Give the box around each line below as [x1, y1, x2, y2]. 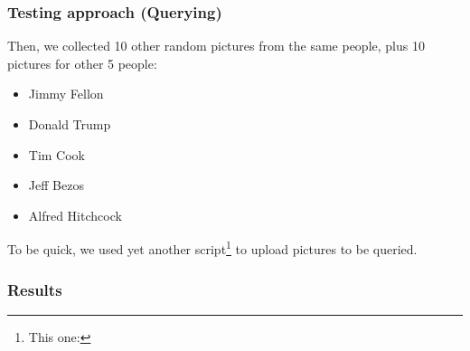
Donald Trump [28, 115, 111, 133]
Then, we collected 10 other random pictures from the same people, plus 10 [7, 36, 425, 55]
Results [7, 278, 62, 300]
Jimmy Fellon [28, 84, 104, 103]
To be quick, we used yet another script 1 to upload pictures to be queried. [7, 237, 418, 259]
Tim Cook [28, 145, 86, 164]
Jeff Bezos [28, 175, 84, 194]
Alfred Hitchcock [28, 205, 122, 224]
